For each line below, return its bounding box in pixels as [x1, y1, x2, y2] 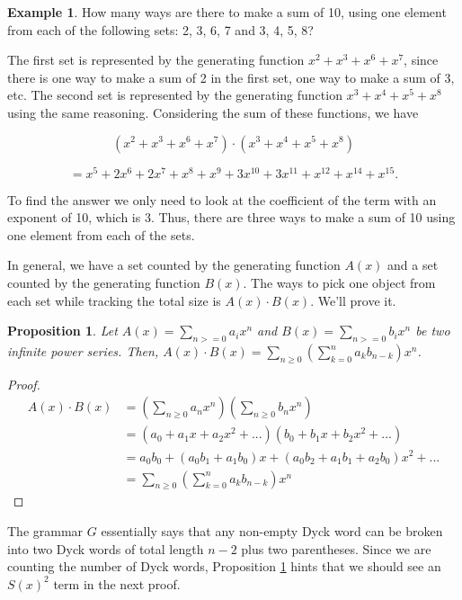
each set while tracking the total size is [7, 291, 221, 309]
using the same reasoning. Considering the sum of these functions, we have [7, 103, 419, 121]
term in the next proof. [53, 574, 181, 593]
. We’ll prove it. [310, 291, 396, 309]
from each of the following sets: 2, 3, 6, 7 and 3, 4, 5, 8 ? [7, 20, 314, 39]
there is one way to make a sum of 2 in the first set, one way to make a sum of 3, [7, 67, 455, 86]
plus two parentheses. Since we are [241, 539, 431, 558]
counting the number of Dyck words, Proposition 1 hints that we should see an [7, 557, 441, 576]
